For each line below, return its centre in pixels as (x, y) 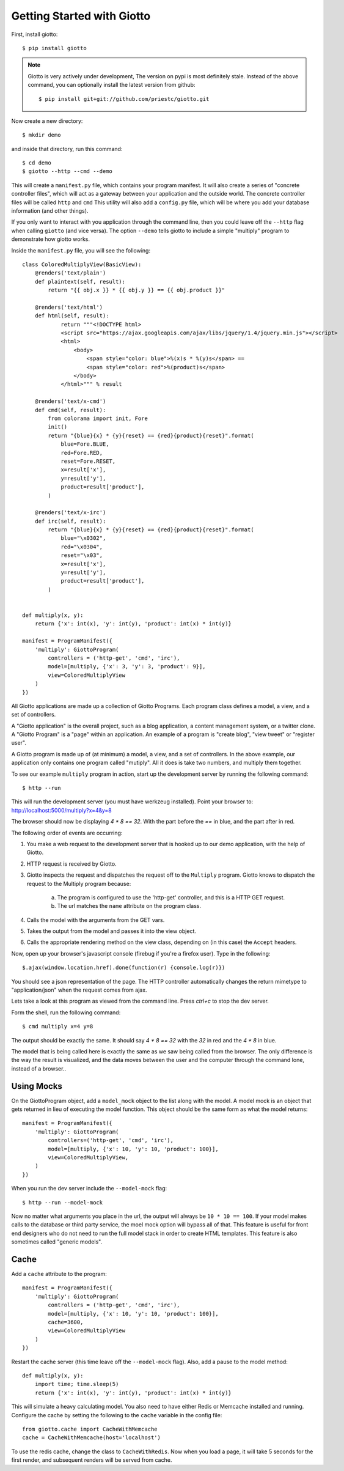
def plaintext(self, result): (80, 282)
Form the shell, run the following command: (66, 1012)
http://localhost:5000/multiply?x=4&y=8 (62, 810)
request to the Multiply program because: (79, 883)
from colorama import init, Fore (98, 418)
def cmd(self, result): (70, 410)
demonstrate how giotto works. (51, 239)
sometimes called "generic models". (57, 1242)
